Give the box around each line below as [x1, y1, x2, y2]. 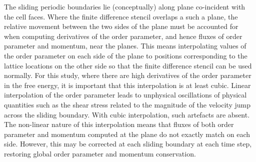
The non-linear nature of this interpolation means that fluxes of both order [4, 119, 234, 129]
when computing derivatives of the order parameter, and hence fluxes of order [4, 30, 242, 41]
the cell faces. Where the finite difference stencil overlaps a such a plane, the [4, 11, 238, 21]
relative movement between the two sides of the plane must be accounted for [4, 21, 238, 31]
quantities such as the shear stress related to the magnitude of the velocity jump [4, 99, 250, 109]
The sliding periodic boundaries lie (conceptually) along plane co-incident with [4, 1, 245, 11]
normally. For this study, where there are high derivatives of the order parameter [4, 70, 251, 80]
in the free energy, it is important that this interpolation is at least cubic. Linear [4, 79, 251, 90]
